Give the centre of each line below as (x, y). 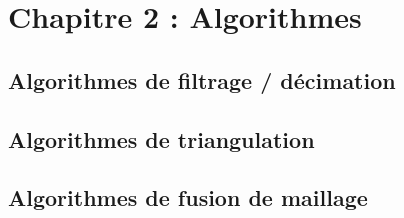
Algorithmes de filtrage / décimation (202, 79)
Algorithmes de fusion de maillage (188, 197)
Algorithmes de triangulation (161, 138)
